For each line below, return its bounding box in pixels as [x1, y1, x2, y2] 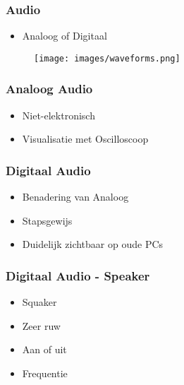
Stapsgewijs [22, 213, 73, 227]
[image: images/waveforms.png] [34, 53, 180, 64]
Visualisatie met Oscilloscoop [22, 131, 149, 146]
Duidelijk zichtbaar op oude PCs [22, 237, 164, 251]
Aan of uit [22, 342, 67, 357]
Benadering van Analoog [22, 189, 129, 204]
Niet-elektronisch [22, 107, 95, 122]
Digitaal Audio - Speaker [6, 266, 150, 284]
